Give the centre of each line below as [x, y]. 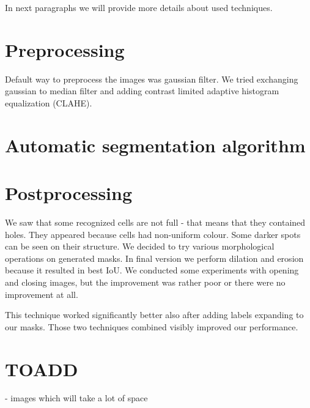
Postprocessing [69, 193]
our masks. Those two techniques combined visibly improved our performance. [152, 326]
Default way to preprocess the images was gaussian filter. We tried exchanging [152, 79]
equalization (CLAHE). [49, 102]
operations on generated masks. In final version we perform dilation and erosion [154, 258]
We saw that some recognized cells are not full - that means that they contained [155, 222]
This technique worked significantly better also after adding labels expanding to [154, 315]
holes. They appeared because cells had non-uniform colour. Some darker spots [153, 234]
